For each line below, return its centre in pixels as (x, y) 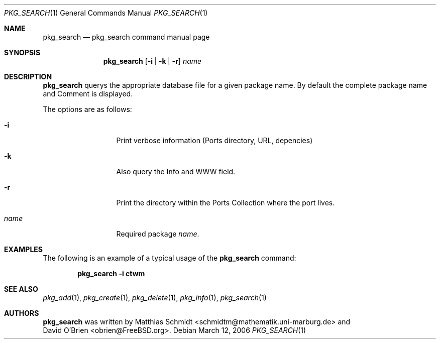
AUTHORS (22, 313)
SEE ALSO (21, 289)
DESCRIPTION (28, 77)
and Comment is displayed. (88, 94)
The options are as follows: (87, 109)
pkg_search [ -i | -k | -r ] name (152, 61)
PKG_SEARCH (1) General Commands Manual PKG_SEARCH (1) (106, 13)
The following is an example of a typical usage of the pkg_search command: (170, 258)
